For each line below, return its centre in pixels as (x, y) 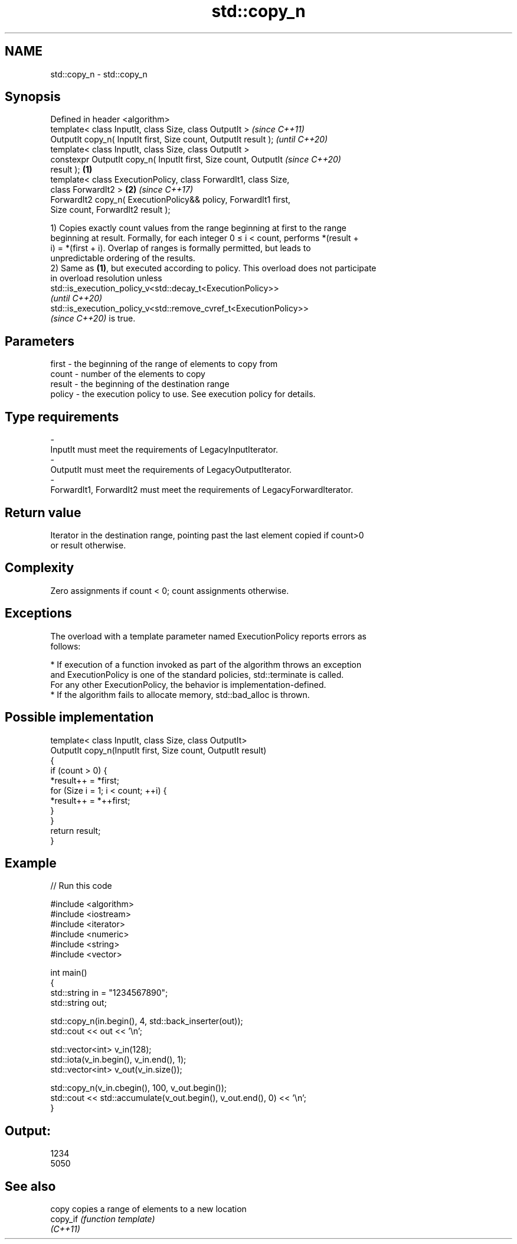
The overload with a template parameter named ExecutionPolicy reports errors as (208, 636)
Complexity (40, 568)
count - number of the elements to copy (128, 374)
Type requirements (62, 417)
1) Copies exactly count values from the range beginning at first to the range (198, 228)
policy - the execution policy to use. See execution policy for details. (183, 394)
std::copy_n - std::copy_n (99, 74)
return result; (76, 830)
